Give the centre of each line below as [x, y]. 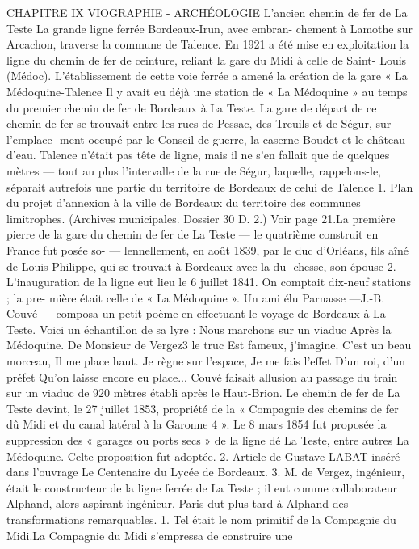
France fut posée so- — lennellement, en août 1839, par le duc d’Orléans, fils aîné [207, 249]
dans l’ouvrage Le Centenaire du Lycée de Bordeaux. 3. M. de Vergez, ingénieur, [206, 472]
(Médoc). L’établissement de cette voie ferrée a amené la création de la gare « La [207, 76]
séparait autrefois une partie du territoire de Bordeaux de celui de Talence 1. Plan [210, 186]
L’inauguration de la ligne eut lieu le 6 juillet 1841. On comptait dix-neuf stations [209, 282]
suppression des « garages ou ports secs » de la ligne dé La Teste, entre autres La [208, 440]
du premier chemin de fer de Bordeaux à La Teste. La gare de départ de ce [192, 107]
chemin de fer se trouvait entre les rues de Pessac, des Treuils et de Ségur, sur [199, 123]
